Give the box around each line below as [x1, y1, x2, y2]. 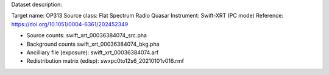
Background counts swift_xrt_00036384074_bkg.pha [26, 40, 160, 48]
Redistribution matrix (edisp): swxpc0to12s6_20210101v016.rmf [26, 57, 184, 65]
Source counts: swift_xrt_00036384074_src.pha [26, 32, 147, 39]
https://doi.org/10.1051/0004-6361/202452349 [11, 20, 129, 27]
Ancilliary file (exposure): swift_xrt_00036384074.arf [26, 49, 159, 56]
